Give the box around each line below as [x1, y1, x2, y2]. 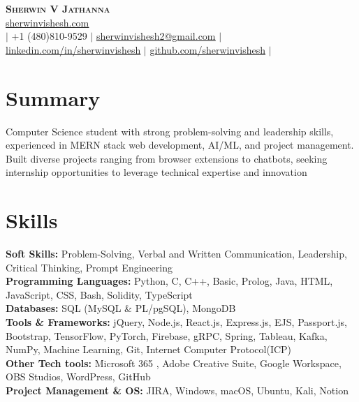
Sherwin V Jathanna [6, 1, 110, 15]
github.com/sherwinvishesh [149, 42, 266, 57]
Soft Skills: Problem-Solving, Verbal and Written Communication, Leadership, [6, 246, 347, 260]
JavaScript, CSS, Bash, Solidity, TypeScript [6, 287, 193, 301]
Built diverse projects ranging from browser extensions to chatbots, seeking [6, 151, 328, 165]
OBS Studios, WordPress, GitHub [6, 369, 151, 384]
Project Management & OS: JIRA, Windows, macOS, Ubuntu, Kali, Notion [6, 382, 349, 397]
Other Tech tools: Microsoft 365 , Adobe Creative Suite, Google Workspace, [6, 355, 342, 370]
